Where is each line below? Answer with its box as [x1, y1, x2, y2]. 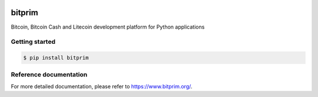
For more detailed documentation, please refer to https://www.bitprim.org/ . [11, 82, 193, 90]
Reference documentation [11, 71, 88, 79]
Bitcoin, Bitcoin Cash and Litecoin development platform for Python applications [11, 23, 205, 30]
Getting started [11, 38, 56, 46]
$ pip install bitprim [23, 54, 89, 61]
